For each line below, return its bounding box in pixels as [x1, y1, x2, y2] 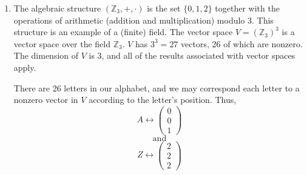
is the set [147, 2, 181, 14]
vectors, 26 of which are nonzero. [181, 37, 303, 50]
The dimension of [13, 49, 79, 62]
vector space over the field [13, 37, 110, 50]
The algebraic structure [13, 2, 101, 14]
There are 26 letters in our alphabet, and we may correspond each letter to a [13, 81, 300, 94]
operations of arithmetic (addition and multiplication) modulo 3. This [13, 13, 274, 26]
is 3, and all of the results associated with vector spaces [89, 49, 295, 62]
